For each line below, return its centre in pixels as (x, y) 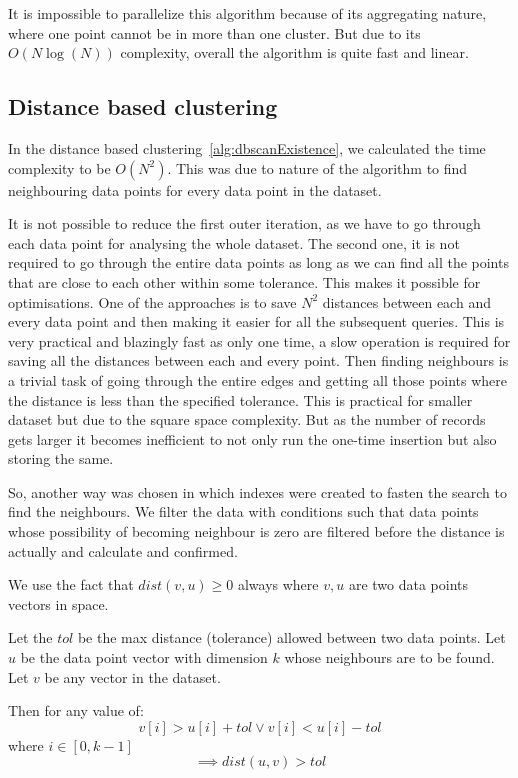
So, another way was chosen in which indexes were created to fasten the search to (258, 491)
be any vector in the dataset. (132, 676)
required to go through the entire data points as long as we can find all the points (258, 262)
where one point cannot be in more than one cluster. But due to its (214, 32)
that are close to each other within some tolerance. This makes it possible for (244, 281)
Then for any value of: (76, 710)
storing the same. (61, 458)
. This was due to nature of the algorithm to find (317, 167)
